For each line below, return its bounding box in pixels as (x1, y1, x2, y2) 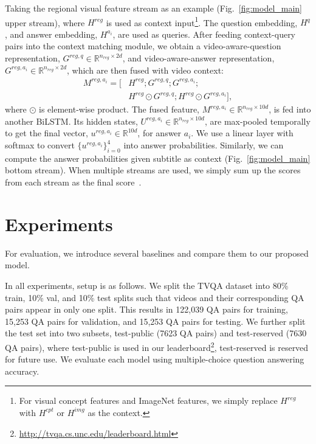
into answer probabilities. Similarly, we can (123, 139, 284, 151)
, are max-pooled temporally (204, 114, 311, 127)
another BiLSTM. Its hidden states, (5, 114, 138, 127)
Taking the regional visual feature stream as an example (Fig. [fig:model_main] (5, 2, 303, 14)
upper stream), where (5, 16, 85, 29)
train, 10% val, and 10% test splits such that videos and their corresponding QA (5, 291, 304, 304)
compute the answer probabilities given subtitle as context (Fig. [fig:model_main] (5, 151, 311, 164)
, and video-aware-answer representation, (122, 52, 275, 64)
